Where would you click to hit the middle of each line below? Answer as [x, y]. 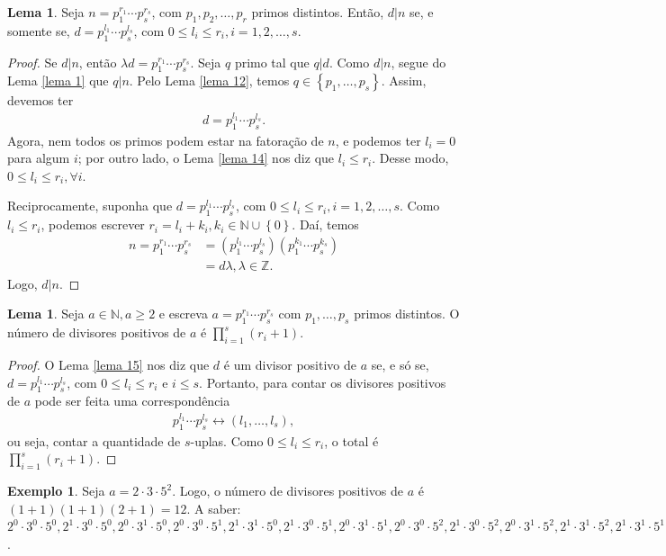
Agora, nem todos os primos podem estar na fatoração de [166, 140]
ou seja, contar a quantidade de [94, 440]
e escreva [183, 314]
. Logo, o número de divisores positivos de [288, 491]
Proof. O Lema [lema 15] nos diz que [108, 365]
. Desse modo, [410, 158]
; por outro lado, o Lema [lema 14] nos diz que [206, 158]
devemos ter [40, 100]
